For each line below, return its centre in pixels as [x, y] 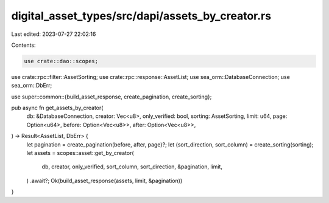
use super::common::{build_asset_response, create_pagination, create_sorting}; [111, 97]
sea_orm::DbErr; [32, 86]
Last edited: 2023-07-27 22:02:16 [54, 34]
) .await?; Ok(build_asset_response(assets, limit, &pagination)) [104, 181]
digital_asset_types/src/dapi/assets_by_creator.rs [141, 16]
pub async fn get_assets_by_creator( [57, 108]
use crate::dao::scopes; [61, 61]
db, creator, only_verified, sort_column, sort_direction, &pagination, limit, [132, 167]
